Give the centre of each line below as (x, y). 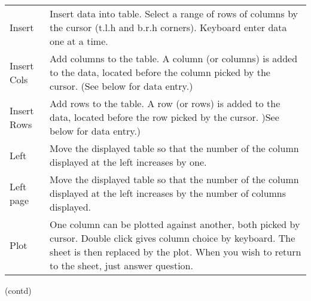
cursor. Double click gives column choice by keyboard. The (172, 238)
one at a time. (79, 41)
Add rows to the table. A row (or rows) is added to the (165, 103)
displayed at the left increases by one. (128, 162)
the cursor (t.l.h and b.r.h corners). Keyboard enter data (168, 27)
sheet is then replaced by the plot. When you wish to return (175, 252)
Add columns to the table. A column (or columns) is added (173, 58)
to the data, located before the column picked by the (160, 72)
